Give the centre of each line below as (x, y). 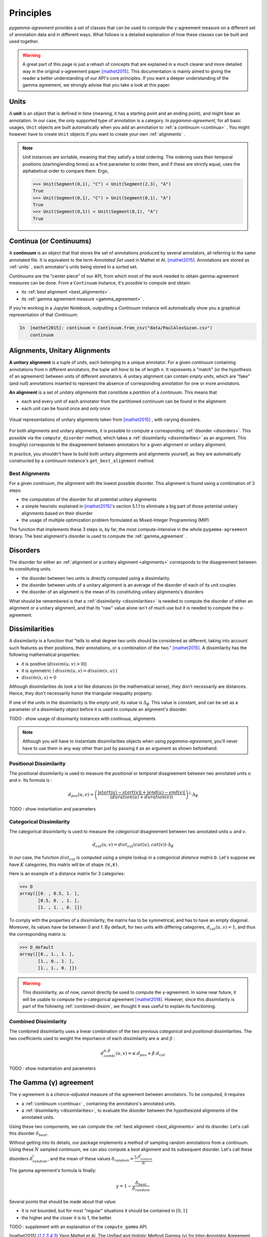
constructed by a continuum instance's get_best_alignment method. (82, 461)
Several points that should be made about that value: (63, 1201)
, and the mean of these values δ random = (91, 1159)
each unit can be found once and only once (66, 408)
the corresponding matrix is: (38, 934)
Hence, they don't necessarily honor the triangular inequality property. (81, 693)
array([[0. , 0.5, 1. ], (50, 894)
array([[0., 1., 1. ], (47, 954)
